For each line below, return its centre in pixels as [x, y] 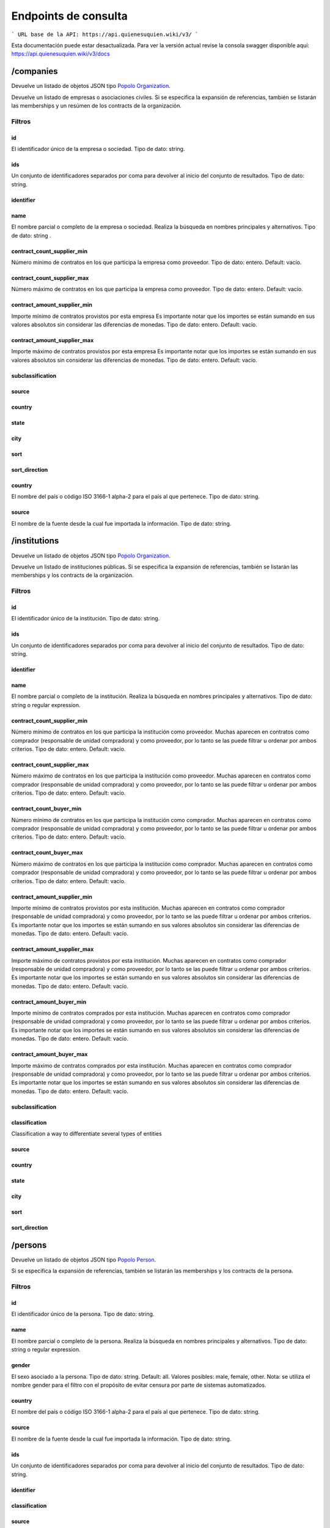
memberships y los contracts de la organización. [72, 575]
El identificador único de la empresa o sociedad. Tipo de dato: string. [98, 149]
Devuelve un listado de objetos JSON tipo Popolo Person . [84, 1260]
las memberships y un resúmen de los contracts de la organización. [97, 106]
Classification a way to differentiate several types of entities [86, 1134]
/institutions [35, 541]
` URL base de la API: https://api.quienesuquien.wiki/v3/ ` [105, 34]
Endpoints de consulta [70, 16]
